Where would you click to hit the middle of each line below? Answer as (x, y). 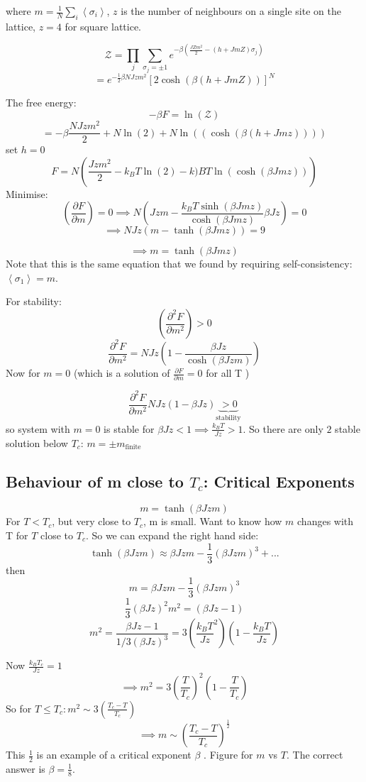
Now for (23, 373)
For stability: (34, 301)
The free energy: (41, 103)
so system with (38, 428)
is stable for (129, 428)
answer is (26, 768)
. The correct (315, 755)
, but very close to (91, 521)
